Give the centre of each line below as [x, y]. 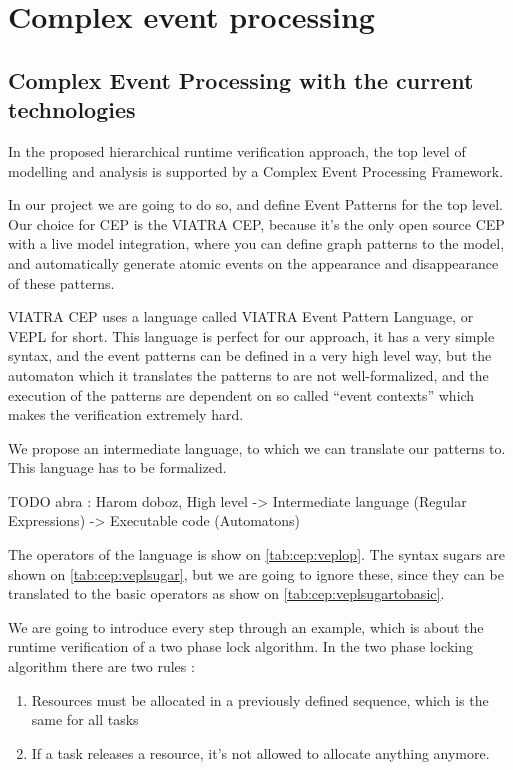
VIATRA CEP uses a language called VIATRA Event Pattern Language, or [241, 316]
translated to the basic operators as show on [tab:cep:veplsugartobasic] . [226, 593]
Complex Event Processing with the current [241, 79]
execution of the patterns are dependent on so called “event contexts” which [241, 394]
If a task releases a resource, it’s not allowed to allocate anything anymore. [260, 752]
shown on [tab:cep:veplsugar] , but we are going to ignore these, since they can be [256, 573]
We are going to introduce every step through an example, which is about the [246, 626]
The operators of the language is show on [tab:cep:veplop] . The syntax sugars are [256, 554]
